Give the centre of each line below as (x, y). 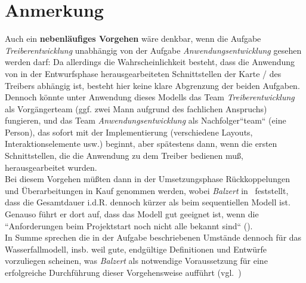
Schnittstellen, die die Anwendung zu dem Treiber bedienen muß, (124, 156)
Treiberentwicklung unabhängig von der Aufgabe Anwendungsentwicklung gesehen (153, 50)
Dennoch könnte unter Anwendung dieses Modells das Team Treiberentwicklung (150, 97)
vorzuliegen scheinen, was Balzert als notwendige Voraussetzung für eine (136, 261)
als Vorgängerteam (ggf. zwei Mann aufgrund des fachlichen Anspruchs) (136, 108)
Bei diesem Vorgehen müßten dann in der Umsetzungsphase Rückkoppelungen (147, 179)
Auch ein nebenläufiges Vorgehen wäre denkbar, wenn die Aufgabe (133, 39)
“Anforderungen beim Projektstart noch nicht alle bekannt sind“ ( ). (129, 225)
